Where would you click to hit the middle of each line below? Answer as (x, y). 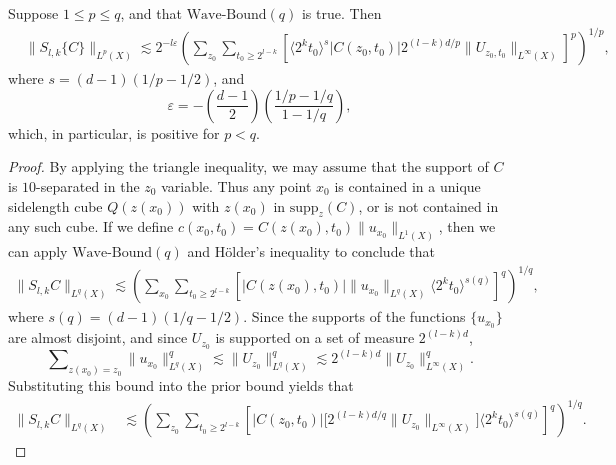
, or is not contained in (428, 205)
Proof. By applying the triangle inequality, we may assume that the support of (248, 166)
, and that (151, 13)
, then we (467, 226)
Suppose (33, 13)
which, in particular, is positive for (114, 132)
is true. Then (341, 13)
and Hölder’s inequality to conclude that (311, 251)
